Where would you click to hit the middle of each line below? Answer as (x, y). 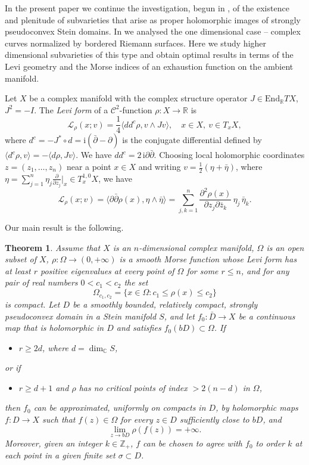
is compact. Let (32, 304)
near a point (89, 166)
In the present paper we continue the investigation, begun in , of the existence (147, 8)
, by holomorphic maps (257, 407)
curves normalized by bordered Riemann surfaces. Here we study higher (136, 43)
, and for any (265, 270)
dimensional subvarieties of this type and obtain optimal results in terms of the (149, 55)
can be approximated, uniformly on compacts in (120, 407)
